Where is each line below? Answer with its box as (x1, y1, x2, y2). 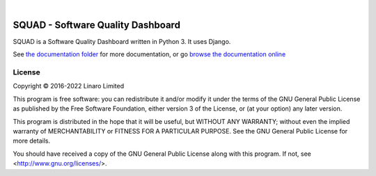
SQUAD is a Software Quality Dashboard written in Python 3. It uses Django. (13, 37, 231, 45)
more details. (13, 136, 51, 145)
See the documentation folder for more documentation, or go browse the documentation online (13, 50, 286, 58)
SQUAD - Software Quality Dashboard (13, 19, 181, 31)
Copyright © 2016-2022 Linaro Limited (13, 82, 125, 90)
